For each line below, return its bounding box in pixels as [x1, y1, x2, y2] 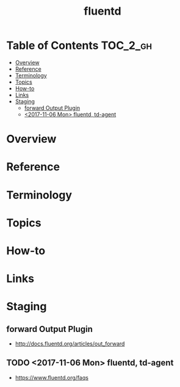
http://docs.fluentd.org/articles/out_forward [15, 340, 125, 347]
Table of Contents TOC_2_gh [6, 38, 153, 52]
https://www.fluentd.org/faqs [15, 374, 88, 381]
